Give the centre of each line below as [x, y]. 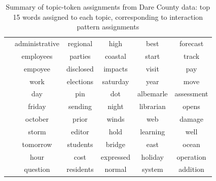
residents [80, 169]
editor [80, 131]
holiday [152, 156]
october [37, 119]
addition [191, 169]
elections [80, 81]
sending [80, 106]
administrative [37, 43]
